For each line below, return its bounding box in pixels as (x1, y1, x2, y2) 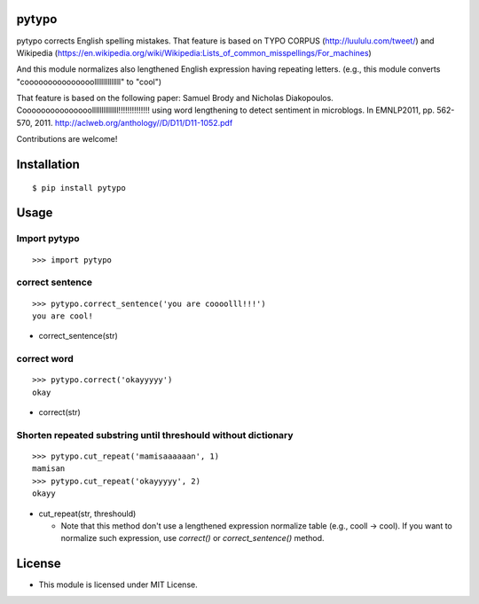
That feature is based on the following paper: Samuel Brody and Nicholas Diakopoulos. (16, 93, 334, 104)
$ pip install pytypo (32, 183, 126, 192)
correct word (16, 353, 75, 365)
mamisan (32, 464, 66, 474)
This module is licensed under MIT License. (38, 579, 199, 590)
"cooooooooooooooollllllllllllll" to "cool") (16, 76, 162, 87)
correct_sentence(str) (38, 331, 119, 341)
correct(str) (38, 407, 82, 418)
